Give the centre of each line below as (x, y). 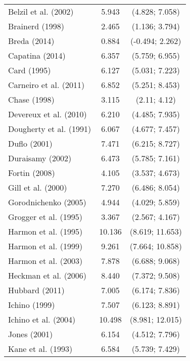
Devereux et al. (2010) (47, 114)
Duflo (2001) (30, 143)
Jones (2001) (31, 334)
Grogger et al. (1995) (45, 217)
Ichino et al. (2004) (42, 319)
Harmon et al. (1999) (45, 246)
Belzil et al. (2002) (41, 11)
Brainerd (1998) (36, 26)
